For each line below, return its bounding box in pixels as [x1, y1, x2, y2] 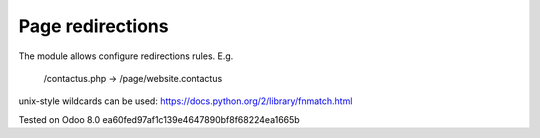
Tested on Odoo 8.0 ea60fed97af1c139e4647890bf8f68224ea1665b [18, 113, 300, 125]
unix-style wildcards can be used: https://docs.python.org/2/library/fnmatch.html [18, 95, 353, 107]
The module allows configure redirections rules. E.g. [18, 50, 234, 62]
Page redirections [18, 15, 169, 37]
